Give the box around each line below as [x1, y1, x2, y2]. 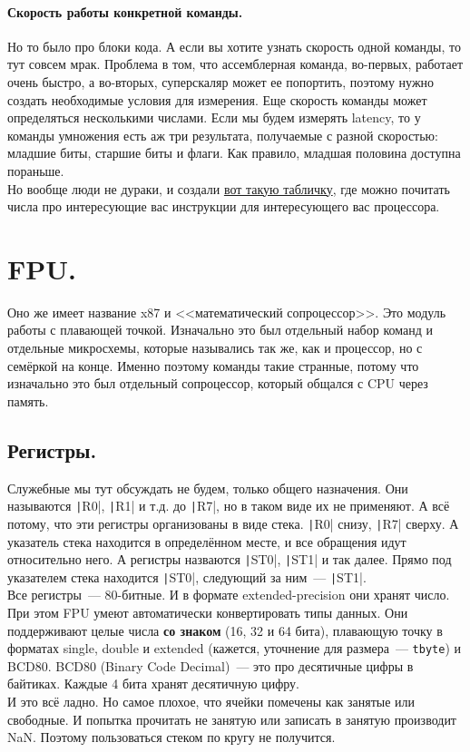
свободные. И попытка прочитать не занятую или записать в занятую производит [7, 709, 456, 728]
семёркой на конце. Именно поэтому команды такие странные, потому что [7, 356, 419, 375]
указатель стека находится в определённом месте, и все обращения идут [7, 532, 406, 551]
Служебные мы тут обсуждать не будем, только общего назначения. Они [7, 478, 408, 497]
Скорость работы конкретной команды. [7, 2, 243, 21]
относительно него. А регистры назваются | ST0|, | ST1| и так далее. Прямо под [7, 550, 452, 569]
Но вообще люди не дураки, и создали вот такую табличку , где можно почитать [7, 179, 450, 198]
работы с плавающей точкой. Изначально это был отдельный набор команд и [7, 320, 433, 339]
